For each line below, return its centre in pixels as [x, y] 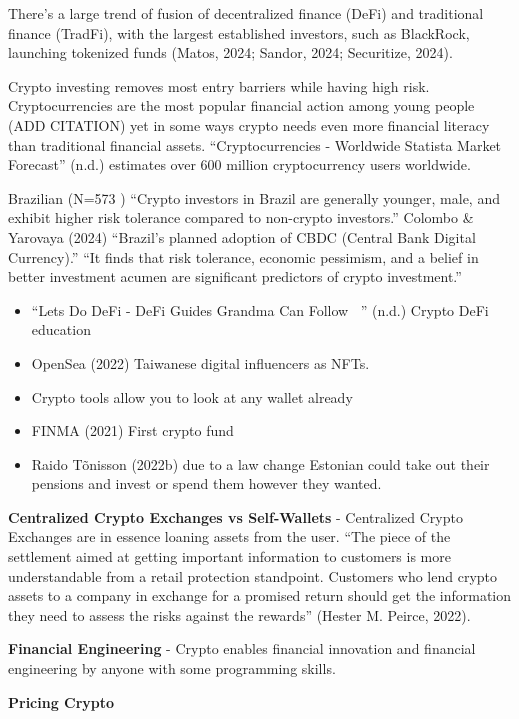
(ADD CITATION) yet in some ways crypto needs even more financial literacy [249, 124]
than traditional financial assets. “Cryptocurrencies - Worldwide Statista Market [255, 144]
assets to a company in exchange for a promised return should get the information [260, 595]
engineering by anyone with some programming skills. [172, 668]
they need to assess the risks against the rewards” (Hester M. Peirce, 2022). [239, 614]
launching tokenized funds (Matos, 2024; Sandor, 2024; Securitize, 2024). [230, 52]
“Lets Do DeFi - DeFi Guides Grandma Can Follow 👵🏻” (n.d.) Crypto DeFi [260, 309]
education [61, 329]
